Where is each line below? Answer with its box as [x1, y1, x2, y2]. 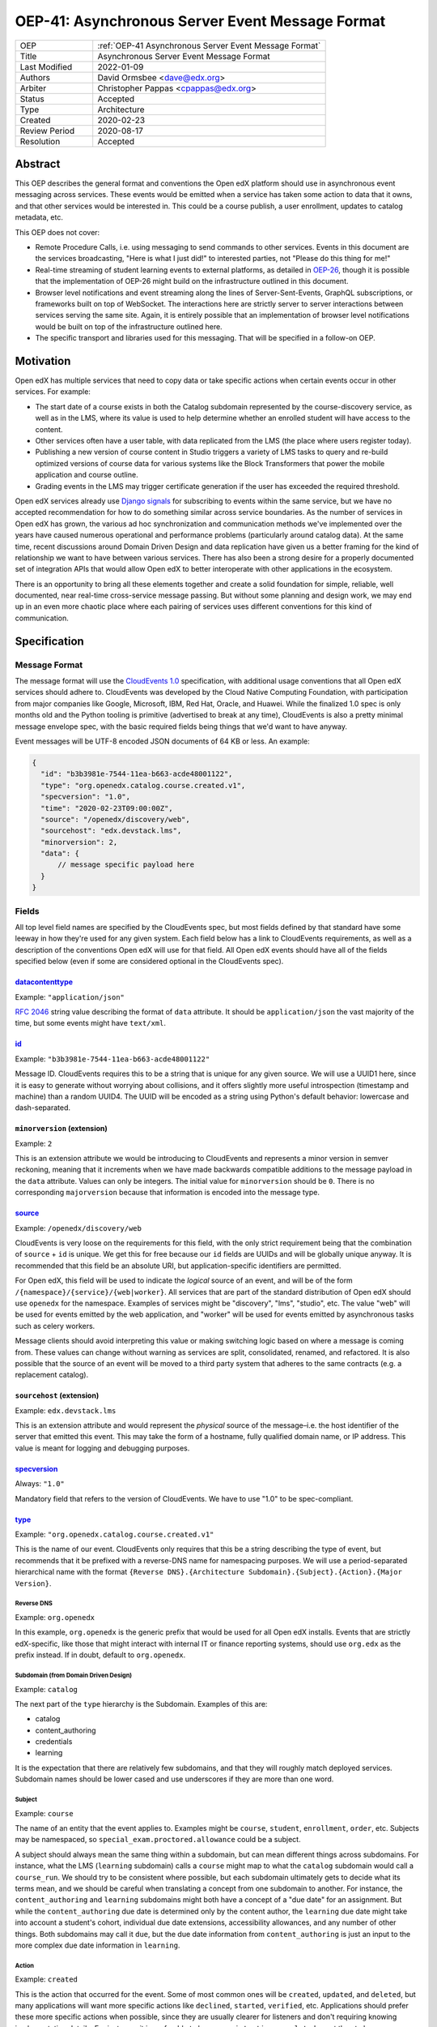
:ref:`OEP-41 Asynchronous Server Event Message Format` [97, 40, 321, 51]
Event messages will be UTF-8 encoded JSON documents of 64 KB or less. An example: [15, 736, 311, 746]
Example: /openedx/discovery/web [15, 1223, 142, 1232]
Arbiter [19, 82, 47, 93]
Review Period [19, 125, 75, 136]
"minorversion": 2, [40, 838, 118, 846]
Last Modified [19, 61, 73, 72]
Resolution [19, 135, 61, 147]
